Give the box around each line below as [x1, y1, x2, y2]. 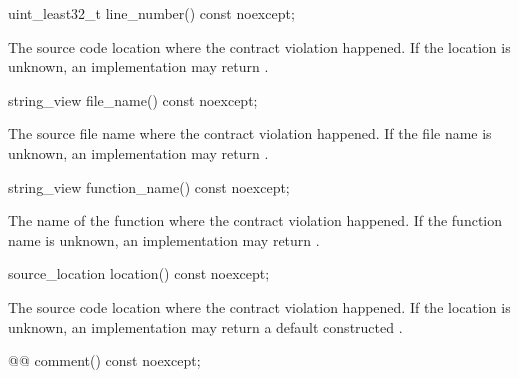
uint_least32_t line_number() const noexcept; [8, 3, 295, 23]
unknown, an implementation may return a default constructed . [8, 316, 403, 337]
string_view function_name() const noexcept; [8, 176, 290, 197]
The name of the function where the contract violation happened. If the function [8, 210, 503, 231]
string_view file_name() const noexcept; [8, 89, 258, 110]
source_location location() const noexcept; [8, 263, 270, 284]
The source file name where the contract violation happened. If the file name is [8, 123, 492, 144]
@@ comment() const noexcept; [8, 350, 201, 371]
